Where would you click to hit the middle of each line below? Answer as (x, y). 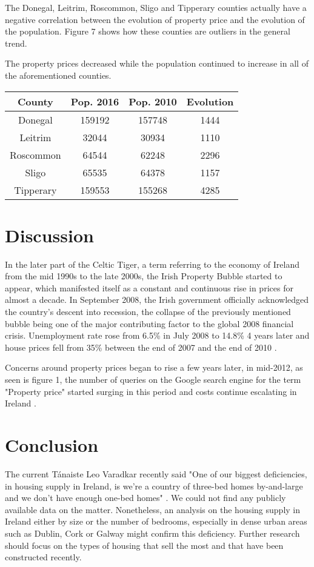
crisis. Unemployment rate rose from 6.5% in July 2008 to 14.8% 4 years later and (157, 335)
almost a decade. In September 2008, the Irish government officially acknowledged (157, 300)
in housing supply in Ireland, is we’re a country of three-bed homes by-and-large (154, 486)
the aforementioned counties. (58, 75)
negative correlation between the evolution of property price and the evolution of (155, 19)
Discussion (49, 235)
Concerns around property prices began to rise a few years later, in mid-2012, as (154, 367)
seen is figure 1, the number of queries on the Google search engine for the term (153, 380)
